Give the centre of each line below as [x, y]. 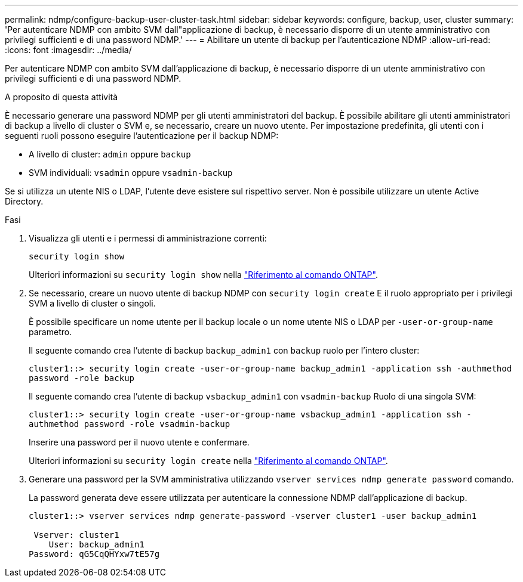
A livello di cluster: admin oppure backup [110, 154]
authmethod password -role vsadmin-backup [130, 424]
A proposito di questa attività [61, 97]
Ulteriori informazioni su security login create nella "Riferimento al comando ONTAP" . [208, 461]
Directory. [24, 201]
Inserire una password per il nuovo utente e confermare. [139, 442]
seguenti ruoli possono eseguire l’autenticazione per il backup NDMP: [142, 136]
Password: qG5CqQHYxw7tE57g [94, 554]
